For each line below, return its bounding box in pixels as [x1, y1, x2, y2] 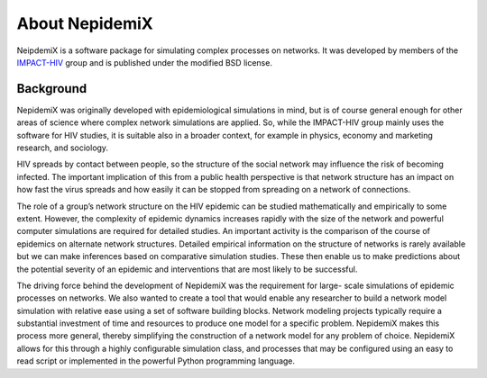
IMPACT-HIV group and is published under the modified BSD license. [16, 57, 272, 67]
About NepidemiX [16, 13, 153, 33]
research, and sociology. [16, 142, 108, 153]
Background [16, 81, 87, 96]
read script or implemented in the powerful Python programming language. [16, 355, 296, 366]
